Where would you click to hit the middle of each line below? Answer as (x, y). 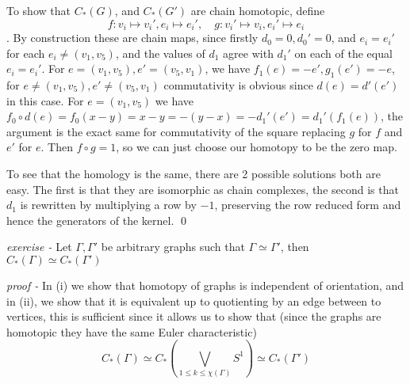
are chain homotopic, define (258, 10)
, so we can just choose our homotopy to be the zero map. (257, 147)
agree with (248, 53)
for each (26, 53)
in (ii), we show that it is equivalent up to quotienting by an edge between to (194, 300)
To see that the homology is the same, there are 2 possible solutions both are (194, 173)
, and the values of (160, 53)
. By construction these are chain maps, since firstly (132, 38)
